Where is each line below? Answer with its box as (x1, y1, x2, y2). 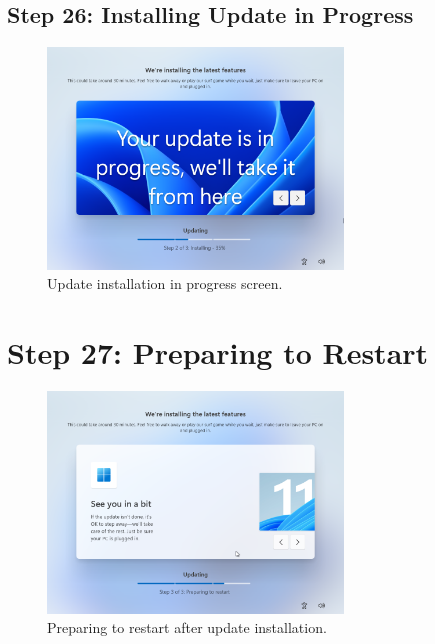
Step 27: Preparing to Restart (7, 332, 429, 373)
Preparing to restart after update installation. (47, 617, 327, 638)
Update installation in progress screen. (47, 273, 283, 294)
